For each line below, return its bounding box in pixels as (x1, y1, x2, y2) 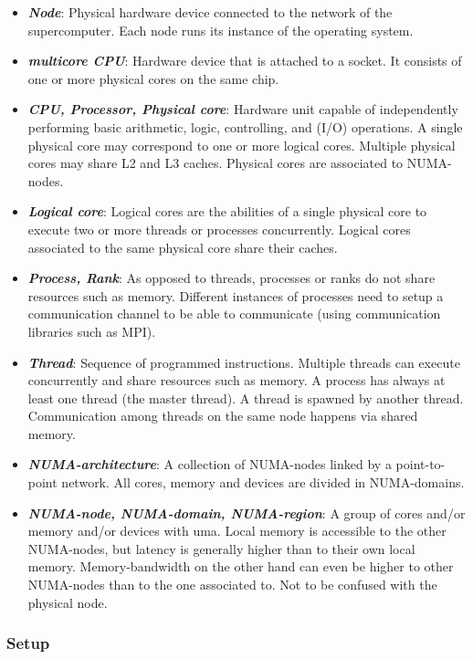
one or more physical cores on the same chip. (27, 68, 279, 88)
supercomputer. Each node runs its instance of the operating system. (27, 20, 414, 39)
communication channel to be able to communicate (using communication (27, 304, 441, 323)
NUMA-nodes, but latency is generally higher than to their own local (27, 539, 415, 558)
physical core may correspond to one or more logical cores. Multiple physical (27, 135, 456, 154)
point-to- (395, 455, 446, 474)
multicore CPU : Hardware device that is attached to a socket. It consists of (27, 51, 462, 70)
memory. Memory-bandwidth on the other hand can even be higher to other (27, 557, 454, 576)
